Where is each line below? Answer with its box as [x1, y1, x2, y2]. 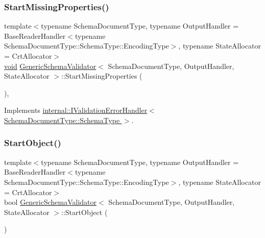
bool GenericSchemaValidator [4, 197, 97, 207]
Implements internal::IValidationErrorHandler [4, 105, 148, 115]
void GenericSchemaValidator [4, 60, 97, 71]
